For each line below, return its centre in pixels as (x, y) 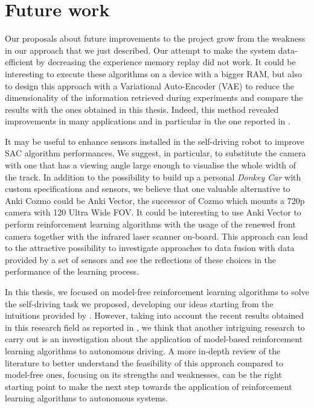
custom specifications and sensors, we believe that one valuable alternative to (148, 189)
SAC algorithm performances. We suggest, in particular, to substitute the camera (155, 153)
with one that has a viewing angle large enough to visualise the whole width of (151, 165)
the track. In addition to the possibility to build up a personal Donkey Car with (153, 177)
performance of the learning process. (72, 271)
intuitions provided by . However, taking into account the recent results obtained (155, 315)
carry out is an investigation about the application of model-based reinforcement (154, 339)
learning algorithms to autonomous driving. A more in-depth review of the (143, 350)
